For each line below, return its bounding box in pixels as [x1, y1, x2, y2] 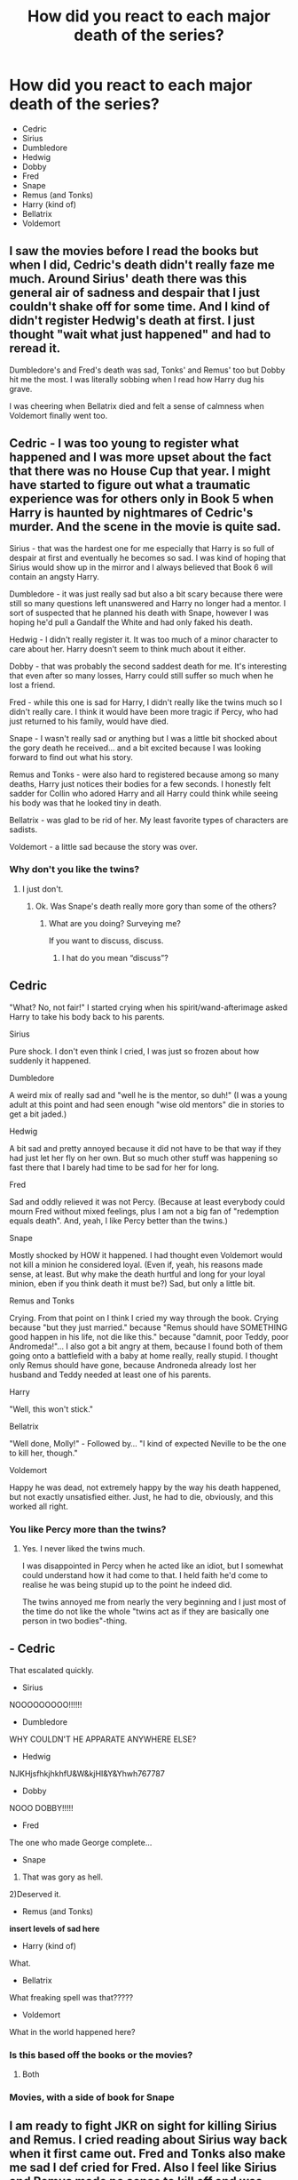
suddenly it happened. [9, 1055, 91, 1066]
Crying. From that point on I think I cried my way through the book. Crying [9, 1312, 279, 1323]
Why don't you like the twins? [9, 863, 140, 876]
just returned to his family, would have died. [9, 716, 169, 726]
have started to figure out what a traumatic [9, 477, 251, 493]
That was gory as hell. [21, 1871, 104, 1882]
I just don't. [21, 883, 64, 894]
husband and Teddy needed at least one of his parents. [9, 1369, 211, 1380]
